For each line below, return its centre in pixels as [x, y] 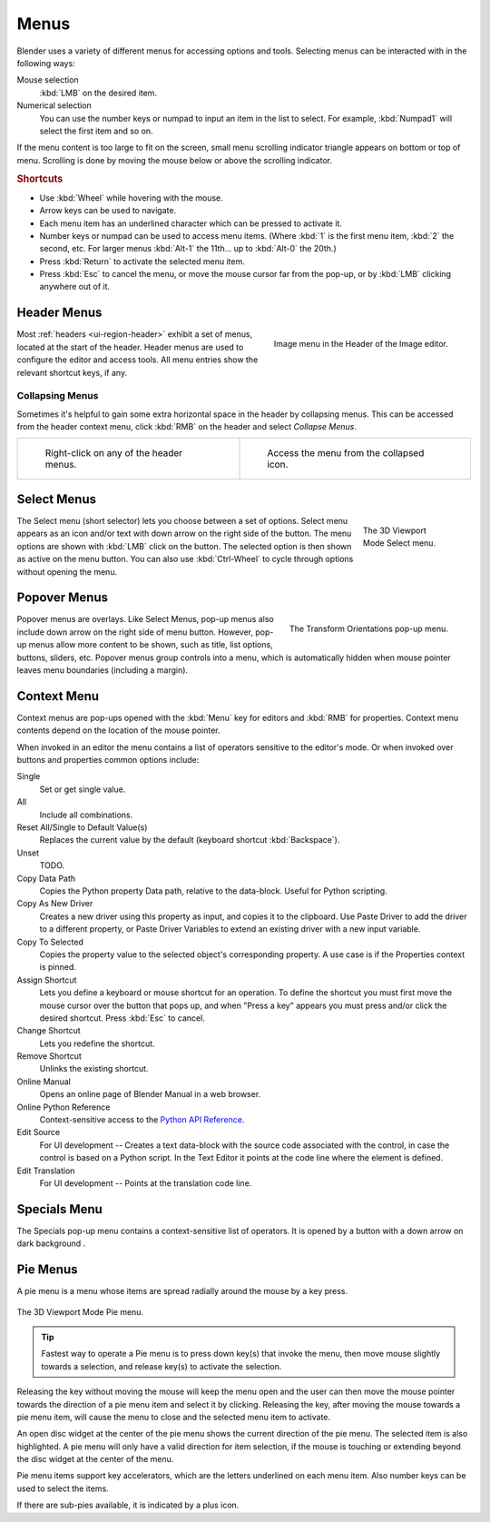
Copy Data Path [46, 878]
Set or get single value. [83, 789]
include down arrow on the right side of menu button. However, [135, 632]
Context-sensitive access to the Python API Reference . [142, 1120]
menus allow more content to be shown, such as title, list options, [151, 645]
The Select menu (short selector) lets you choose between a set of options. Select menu [182, 520]
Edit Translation [46, 1171]
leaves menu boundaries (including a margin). [103, 670]
